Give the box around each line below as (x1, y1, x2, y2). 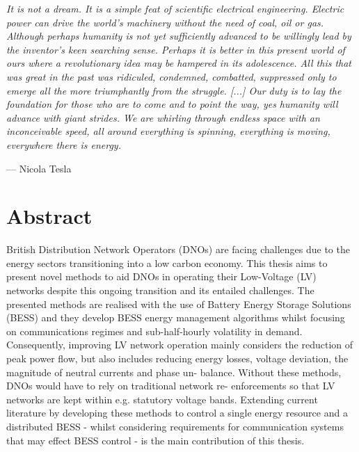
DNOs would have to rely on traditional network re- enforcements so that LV (6, 378, 335, 393)
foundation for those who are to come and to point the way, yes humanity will (6, 97, 338, 111)
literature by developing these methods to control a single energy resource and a (6, 405, 348, 420)
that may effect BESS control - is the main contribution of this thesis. (6, 433, 305, 447)
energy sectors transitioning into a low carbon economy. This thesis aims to (6, 255, 328, 270)
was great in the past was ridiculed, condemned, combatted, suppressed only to (6, 69, 337, 83)
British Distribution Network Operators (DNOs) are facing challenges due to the (6, 242, 350, 257)
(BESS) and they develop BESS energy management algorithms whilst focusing (6, 310, 345, 325)
